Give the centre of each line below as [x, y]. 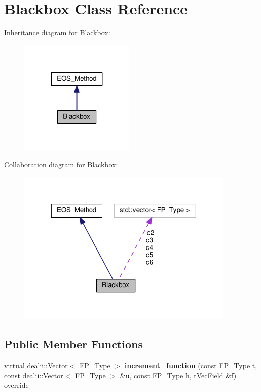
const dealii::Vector [34, 375]
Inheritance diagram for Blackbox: [57, 33]
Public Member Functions [73, 344]
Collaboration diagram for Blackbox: [61, 165]
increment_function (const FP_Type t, [191, 365]
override [16, 385]
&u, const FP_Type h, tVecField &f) [178, 375]
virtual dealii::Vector [36, 365]
